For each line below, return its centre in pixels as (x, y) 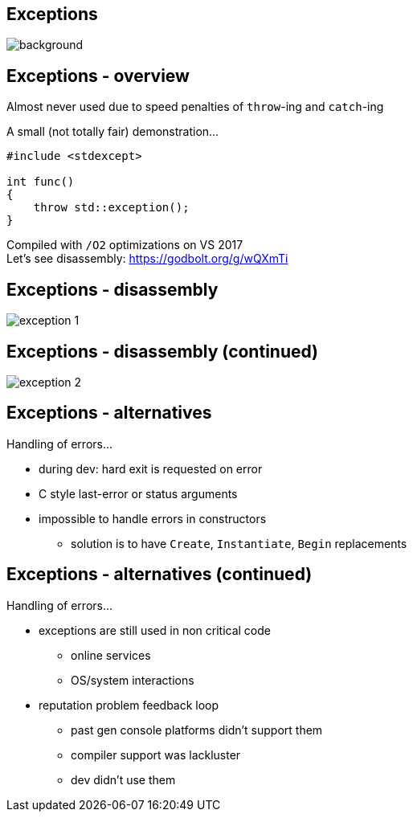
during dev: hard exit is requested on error (151, 468)
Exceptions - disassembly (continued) (163, 351)
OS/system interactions (133, 680)
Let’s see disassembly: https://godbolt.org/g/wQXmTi (147, 259)
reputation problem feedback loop (129, 705)
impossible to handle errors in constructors (153, 518)
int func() (41, 182)
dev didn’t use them (123, 779)
